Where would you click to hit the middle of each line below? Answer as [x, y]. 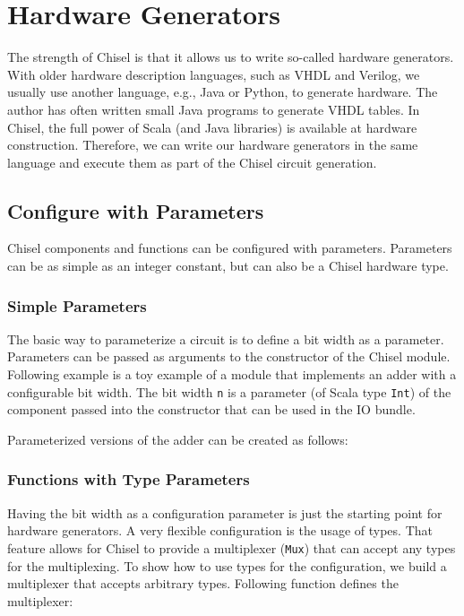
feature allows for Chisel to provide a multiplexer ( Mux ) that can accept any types [232, 547]
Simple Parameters [77, 305]
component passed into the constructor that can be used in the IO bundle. [211, 409]
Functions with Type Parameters [129, 479]
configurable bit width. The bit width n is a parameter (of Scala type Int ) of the [229, 391]
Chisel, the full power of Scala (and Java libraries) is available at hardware [212, 127]
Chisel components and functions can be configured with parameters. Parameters [230, 248]
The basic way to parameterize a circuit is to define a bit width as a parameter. [226, 338]
